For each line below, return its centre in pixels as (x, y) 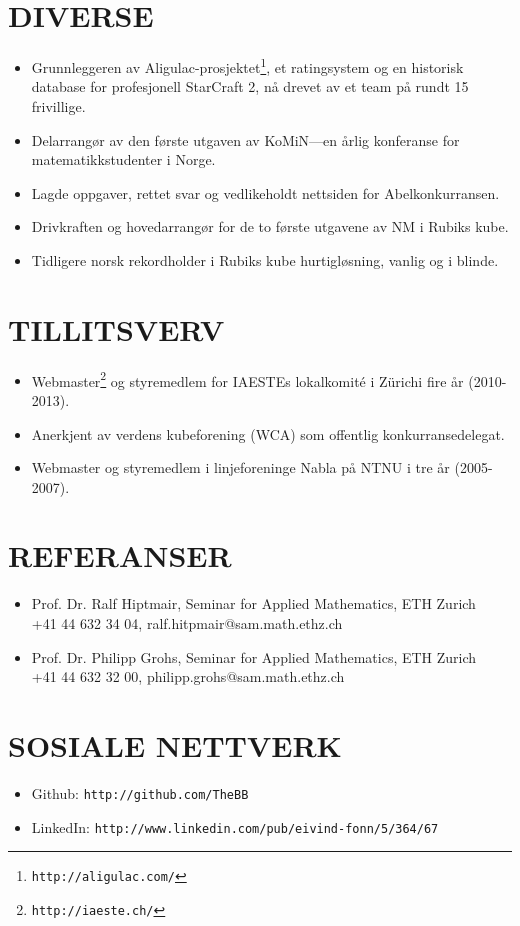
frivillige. (58, 105)
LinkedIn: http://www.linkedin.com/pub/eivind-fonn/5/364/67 (235, 826)
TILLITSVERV (116, 328)
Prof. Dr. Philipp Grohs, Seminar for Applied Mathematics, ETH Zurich (254, 656)
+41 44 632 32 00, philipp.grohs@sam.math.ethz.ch (188, 676)
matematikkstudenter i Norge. (123, 159)
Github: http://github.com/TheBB (140, 792)
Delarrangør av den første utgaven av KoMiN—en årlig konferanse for (245, 139)
